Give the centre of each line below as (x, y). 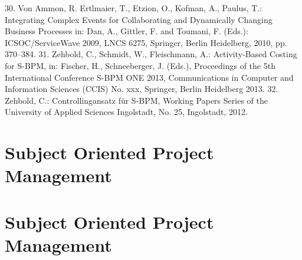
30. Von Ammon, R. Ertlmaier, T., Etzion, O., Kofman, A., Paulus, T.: (134, 8)
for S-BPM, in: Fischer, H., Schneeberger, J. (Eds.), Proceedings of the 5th (140, 65)
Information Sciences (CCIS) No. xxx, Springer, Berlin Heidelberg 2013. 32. (142, 89)
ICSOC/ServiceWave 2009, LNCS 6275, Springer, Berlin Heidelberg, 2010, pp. (146, 42)
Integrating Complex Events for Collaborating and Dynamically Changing (139, 19)
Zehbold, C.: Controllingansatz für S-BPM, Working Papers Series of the (136, 100)
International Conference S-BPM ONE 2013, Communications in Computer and (149, 77)
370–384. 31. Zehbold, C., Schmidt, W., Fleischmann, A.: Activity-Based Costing (151, 54)
